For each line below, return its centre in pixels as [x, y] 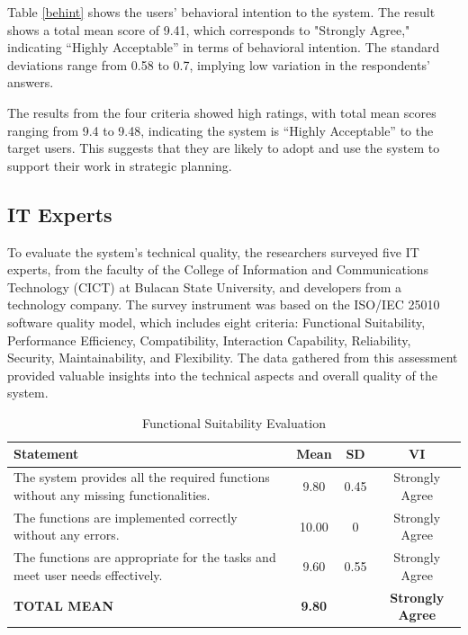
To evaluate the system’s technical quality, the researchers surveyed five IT [213, 251]
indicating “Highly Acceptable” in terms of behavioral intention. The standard [224, 47]
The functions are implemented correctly [126, 517]
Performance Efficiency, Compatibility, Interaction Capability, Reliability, [209, 340]
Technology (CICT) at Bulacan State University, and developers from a [204, 286]
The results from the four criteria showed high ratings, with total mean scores [222, 112]
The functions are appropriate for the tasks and [145, 557]
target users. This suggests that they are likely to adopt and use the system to [224, 148]
